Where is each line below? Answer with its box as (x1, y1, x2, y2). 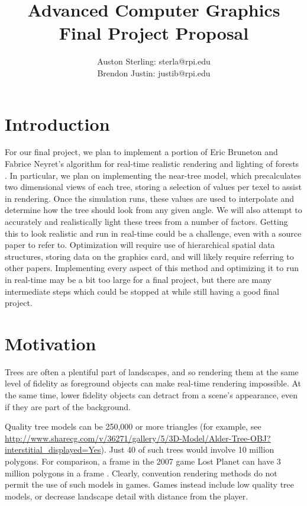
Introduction (5, 111, 110, 136)
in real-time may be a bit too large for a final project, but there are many (5, 273, 272, 285)
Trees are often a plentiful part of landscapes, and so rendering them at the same (5, 365, 299, 378)
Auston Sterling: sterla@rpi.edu (97, 55, 211, 67)
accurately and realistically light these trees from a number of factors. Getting (5, 215, 288, 227)
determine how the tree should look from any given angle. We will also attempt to (5, 204, 302, 216)
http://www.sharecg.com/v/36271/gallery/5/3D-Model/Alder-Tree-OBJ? (5, 431, 271, 444)
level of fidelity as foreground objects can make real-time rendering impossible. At (5, 377, 301, 389)
